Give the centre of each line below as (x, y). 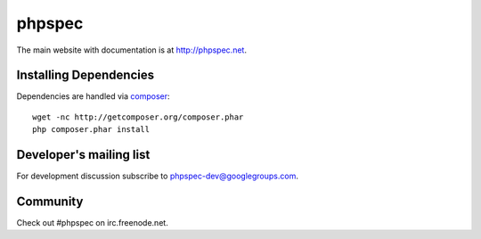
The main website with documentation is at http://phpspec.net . (131, 50)
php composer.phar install (91, 130)
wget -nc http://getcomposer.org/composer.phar (138, 117)
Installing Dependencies (86, 75)
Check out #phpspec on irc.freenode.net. (92, 223)
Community (50, 201)
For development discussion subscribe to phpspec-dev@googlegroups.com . (157, 176)
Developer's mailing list (83, 155)
